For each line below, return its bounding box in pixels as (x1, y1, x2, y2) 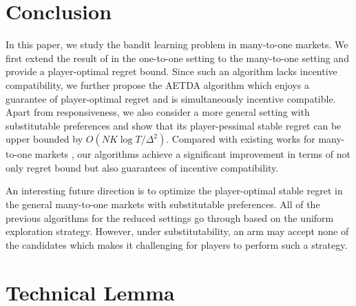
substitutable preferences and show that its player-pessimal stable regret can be (6, 118, 342, 132)
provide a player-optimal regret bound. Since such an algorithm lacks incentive (6, 64, 337, 79)
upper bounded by (6, 132, 83, 146)
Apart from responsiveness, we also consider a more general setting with (6, 105, 310, 119)
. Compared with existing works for (166, 132, 315, 146)
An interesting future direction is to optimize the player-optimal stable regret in (6, 183, 343, 198)
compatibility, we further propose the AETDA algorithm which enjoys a (6, 77, 309, 92)
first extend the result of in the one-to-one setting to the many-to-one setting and (6, 50, 349, 65)
